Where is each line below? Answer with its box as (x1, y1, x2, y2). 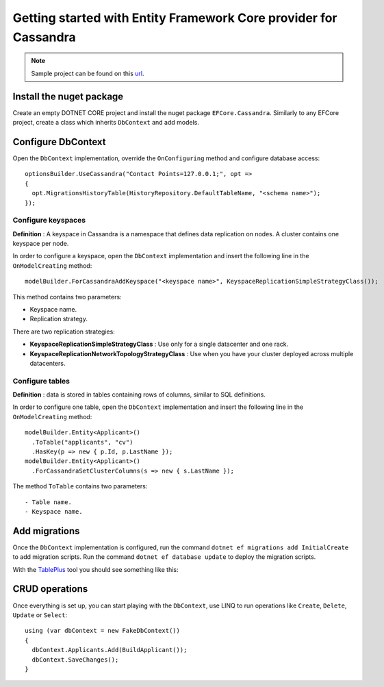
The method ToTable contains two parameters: (12, 482, 148, 490)
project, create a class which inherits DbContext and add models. (12, 118, 200, 127)
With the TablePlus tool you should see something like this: (12, 565, 179, 573)
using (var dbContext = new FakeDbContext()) (25, 627, 181, 635)
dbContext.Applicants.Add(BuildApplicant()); (31, 646, 188, 654)
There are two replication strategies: (12, 327, 116, 336)
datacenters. (29, 359, 66, 367)
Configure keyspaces (12, 216, 86, 225)
